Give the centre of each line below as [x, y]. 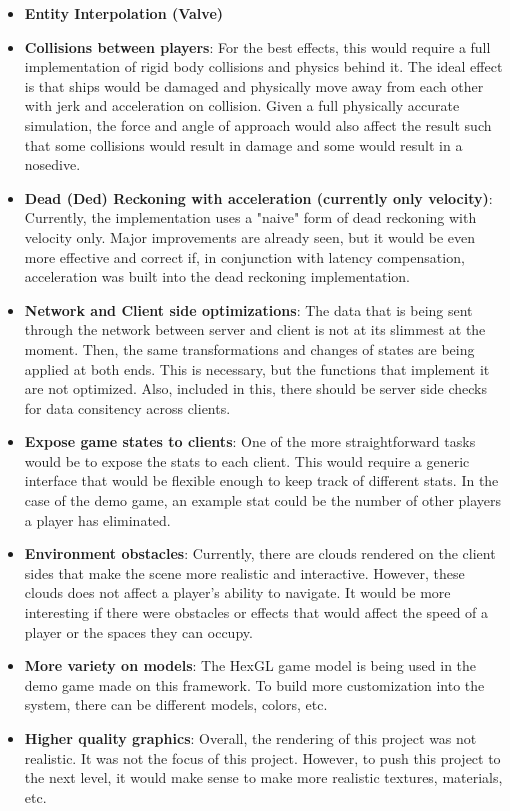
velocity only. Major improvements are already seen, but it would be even [250, 236]
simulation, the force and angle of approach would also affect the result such [258, 124]
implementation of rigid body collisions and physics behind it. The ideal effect [263, 66]
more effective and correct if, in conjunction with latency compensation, [244, 256]
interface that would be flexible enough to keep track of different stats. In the [261, 480]
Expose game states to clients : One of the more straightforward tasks [250, 441]
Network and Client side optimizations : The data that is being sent [248, 309]
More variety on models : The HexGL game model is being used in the [250, 665]
